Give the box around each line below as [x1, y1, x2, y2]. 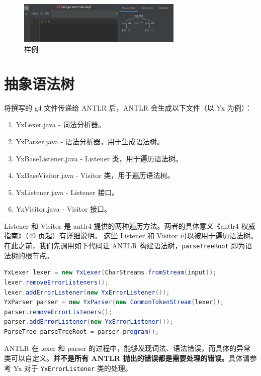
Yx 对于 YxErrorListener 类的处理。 [13, 362, 132, 373]
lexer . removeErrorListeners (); [4, 278, 109, 286]
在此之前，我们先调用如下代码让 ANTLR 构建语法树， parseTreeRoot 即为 [4, 240, 245, 251]
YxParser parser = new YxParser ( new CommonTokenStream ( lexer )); [4, 299, 224, 306]
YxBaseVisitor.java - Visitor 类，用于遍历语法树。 [16, 170, 175, 180]
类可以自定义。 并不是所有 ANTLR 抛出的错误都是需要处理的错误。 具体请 [4, 353, 250, 363]
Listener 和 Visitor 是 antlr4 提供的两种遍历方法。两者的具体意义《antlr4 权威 [4, 220, 255, 231]
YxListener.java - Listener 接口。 [16, 186, 119, 197]
